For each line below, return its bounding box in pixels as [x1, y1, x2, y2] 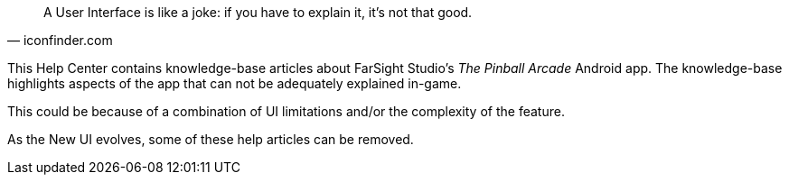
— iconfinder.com [7, 32, 113, 48]
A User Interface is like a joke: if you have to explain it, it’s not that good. [43, 5, 473, 20]
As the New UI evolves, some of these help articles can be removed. [7, 132, 414, 147]
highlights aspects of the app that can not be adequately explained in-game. [7, 76, 462, 91]
